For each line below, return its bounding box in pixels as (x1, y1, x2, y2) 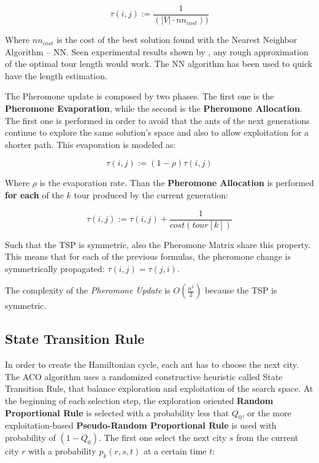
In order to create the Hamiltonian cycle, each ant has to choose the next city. (5, 358, 299, 371)
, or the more (242, 406, 291, 419)
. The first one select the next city (98, 431, 227, 443)
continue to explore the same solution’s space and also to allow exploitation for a (5, 126, 309, 139)
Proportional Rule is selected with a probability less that (5, 406, 229, 419)
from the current (236, 431, 299, 443)
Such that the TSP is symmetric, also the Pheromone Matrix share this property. (5, 238, 311, 251)
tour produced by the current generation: (74, 189, 228, 201)
